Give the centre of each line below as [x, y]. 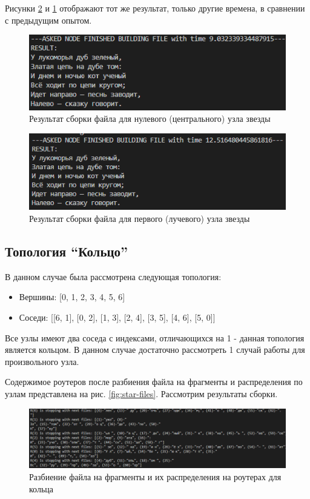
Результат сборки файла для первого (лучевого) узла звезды [140, 219]
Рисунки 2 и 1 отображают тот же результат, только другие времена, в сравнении [155, 8]
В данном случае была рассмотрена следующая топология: [113, 276]
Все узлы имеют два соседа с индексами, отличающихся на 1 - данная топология [155, 337]
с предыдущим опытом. [48, 20]
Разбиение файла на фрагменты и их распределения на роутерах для [155, 477]
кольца [41, 488]
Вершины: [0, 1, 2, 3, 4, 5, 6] [72, 297]
